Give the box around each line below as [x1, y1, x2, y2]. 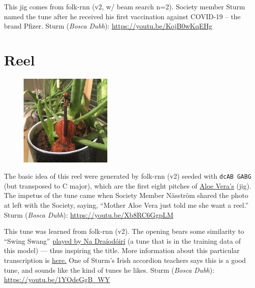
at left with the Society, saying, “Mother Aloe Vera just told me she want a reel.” [4, 199, 249, 210]
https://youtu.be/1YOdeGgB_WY [4, 274, 110, 285]
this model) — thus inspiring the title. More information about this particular [4, 245, 240, 256]
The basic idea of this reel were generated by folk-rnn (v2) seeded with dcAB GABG [4, 171, 252, 181]
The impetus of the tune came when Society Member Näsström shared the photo [4, 190, 249, 200]
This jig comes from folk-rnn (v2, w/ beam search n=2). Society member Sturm [4, 1, 245, 11]
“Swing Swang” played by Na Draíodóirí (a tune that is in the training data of [4, 235, 241, 246]
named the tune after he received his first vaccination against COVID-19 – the [4, 11, 241, 21]
